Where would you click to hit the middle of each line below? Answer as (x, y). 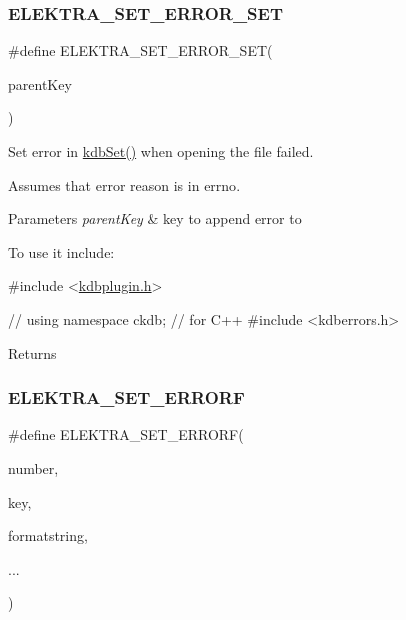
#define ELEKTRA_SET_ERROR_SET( (140, 50)
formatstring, (48, 535)
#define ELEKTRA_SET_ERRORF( (126, 434)
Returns (32, 352)
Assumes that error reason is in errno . (124, 184)
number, (33, 467)
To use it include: (61, 251)
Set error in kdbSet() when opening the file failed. (161, 151)
